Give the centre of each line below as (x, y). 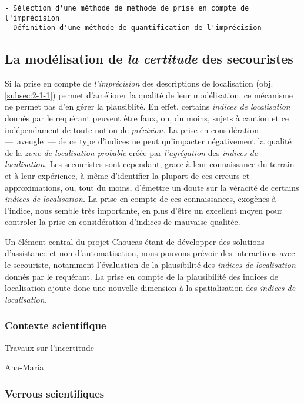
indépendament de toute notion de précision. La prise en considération (132, 129)
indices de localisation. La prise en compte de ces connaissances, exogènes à (141, 199)
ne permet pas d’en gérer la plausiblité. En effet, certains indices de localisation (148, 106)
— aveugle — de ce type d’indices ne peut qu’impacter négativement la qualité (148, 141)
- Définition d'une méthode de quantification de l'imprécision (133, 28)
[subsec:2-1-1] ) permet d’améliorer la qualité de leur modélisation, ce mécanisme (149, 95)
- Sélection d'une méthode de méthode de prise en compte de (127, 8)
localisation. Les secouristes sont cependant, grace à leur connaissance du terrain (150, 164)
